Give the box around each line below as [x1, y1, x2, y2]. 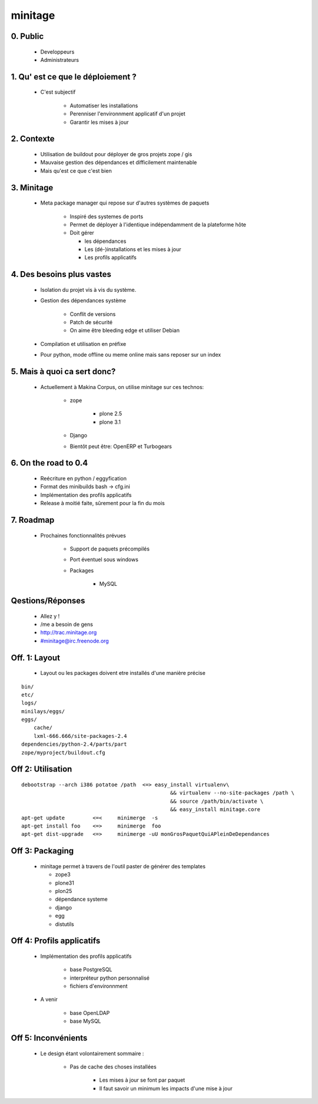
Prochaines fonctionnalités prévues [40, 532, 126, 539]
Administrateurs [40, 56, 79, 63]
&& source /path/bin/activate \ [170, 797, 264, 805]
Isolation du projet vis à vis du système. [40, 286, 137, 293]
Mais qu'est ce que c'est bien [40, 167, 112, 174]
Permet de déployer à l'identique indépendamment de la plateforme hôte [69, 221, 247, 228]
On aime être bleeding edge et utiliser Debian [69, 327, 180, 334]
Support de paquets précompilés [69, 545, 150, 552]
